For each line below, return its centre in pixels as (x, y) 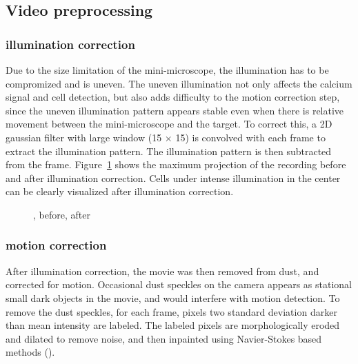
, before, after (62, 214)
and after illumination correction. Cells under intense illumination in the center (173, 178)
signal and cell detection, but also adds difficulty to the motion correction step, (173, 97)
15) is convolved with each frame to (250, 137)
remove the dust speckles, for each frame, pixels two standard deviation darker (171, 311)
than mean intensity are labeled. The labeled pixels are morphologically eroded (173, 325)
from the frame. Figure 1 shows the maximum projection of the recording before (176, 164)
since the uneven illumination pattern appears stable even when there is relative (175, 110)
